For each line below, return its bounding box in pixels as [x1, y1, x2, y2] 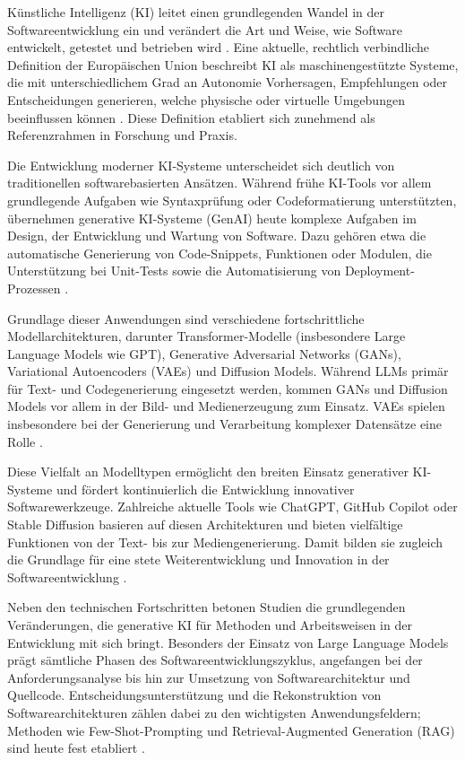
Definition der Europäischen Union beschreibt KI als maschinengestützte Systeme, [7, 55, 459, 74]
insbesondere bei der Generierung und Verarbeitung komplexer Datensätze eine [7, 415, 442, 433]
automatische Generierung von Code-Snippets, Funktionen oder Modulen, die [7, 243, 432, 262]
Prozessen [7, 278, 61, 297]
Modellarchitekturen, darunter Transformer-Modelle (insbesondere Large [7, 327, 406, 345]
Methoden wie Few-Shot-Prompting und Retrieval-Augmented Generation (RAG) [7, 721, 455, 739]
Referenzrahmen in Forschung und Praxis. [7, 126, 237, 144]
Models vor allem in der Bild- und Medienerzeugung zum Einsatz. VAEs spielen [7, 397, 445, 415]
